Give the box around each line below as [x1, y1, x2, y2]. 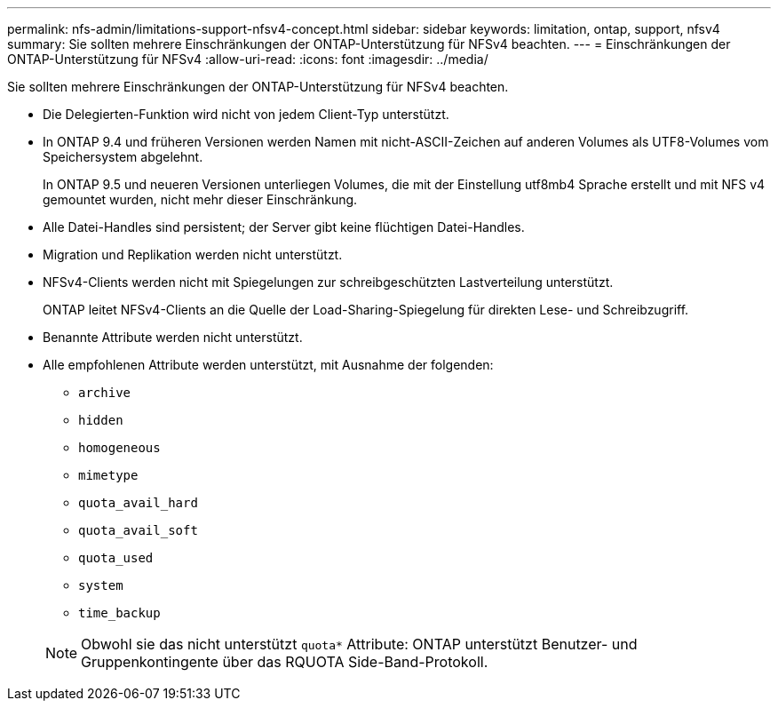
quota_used [78, 551, 154, 565]
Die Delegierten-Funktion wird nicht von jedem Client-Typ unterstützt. [43, 107, 449, 122]
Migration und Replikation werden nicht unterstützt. [43, 247, 343, 262]
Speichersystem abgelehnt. [43, 149, 203, 164]
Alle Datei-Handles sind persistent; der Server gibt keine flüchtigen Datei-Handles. [43, 219, 525, 235]
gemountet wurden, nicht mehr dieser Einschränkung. [43, 192, 358, 207]
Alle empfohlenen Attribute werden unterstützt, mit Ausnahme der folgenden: [43, 357, 494, 372]
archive [78, 386, 131, 400]
